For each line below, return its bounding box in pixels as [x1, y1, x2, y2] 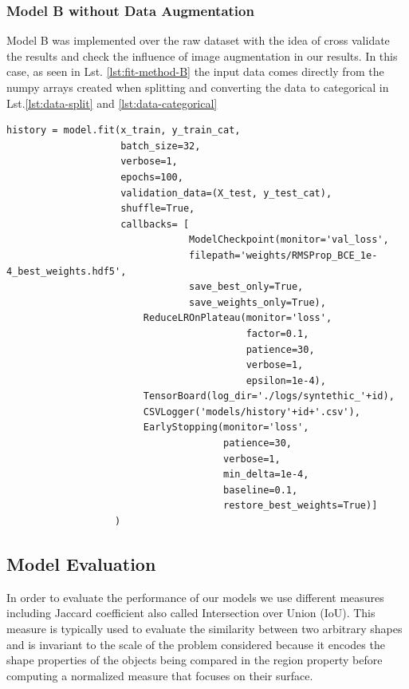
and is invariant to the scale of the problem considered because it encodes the [6, 636, 385, 652]
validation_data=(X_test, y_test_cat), [120, 187, 332, 199]
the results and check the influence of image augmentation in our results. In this [6, 47, 398, 64]
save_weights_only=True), [189, 296, 326, 308]
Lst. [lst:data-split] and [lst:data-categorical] [6, 94, 218, 111]
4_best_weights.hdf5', [6, 265, 127, 277]
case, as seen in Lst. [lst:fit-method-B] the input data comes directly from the [6, 63, 384, 80]
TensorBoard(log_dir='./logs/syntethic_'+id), [143, 390, 395, 402]
